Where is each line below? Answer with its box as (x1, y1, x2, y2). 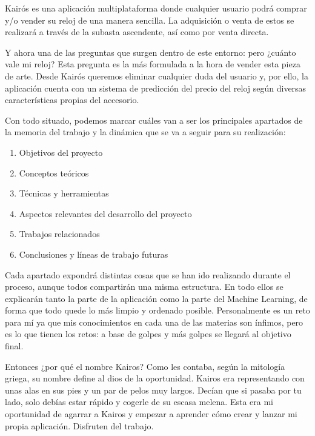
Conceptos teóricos (19, 166, 89, 179)
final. (5, 340, 24, 352)
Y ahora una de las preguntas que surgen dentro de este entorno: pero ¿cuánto (5, 45, 296, 58)
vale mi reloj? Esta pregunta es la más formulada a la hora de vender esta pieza (5, 58, 300, 70)
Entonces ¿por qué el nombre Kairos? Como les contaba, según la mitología (5, 360, 285, 372)
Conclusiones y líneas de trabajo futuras (19, 247, 168, 260)
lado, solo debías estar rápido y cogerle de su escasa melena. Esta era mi (5, 395, 273, 408)
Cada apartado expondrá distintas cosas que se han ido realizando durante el (5, 268, 291, 281)
